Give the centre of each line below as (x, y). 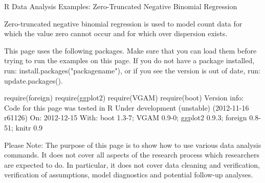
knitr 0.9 (29, 127)
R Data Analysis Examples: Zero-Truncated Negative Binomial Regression (121, 6)
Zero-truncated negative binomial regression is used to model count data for (123, 23)
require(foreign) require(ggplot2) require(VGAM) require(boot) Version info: (124, 98)
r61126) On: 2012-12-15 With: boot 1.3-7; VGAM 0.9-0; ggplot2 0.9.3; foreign (126, 117)
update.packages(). (34, 80)
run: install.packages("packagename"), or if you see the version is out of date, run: (132, 70)
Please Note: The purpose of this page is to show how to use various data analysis (133, 145)
